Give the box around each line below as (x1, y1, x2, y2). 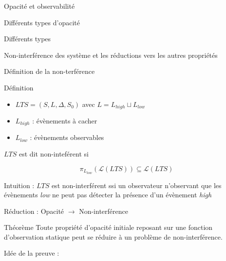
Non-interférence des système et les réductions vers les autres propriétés (4, 50, 218, 60)
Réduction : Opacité (4, 206, 64, 216)
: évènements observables (30, 132, 104, 142)
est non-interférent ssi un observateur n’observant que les (51, 180, 222, 190)
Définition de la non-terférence (4, 66, 95, 76)
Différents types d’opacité (4, 17, 80, 27)
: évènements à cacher (32, 116, 97, 126)
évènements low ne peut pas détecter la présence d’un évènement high (4, 190, 212, 200)
